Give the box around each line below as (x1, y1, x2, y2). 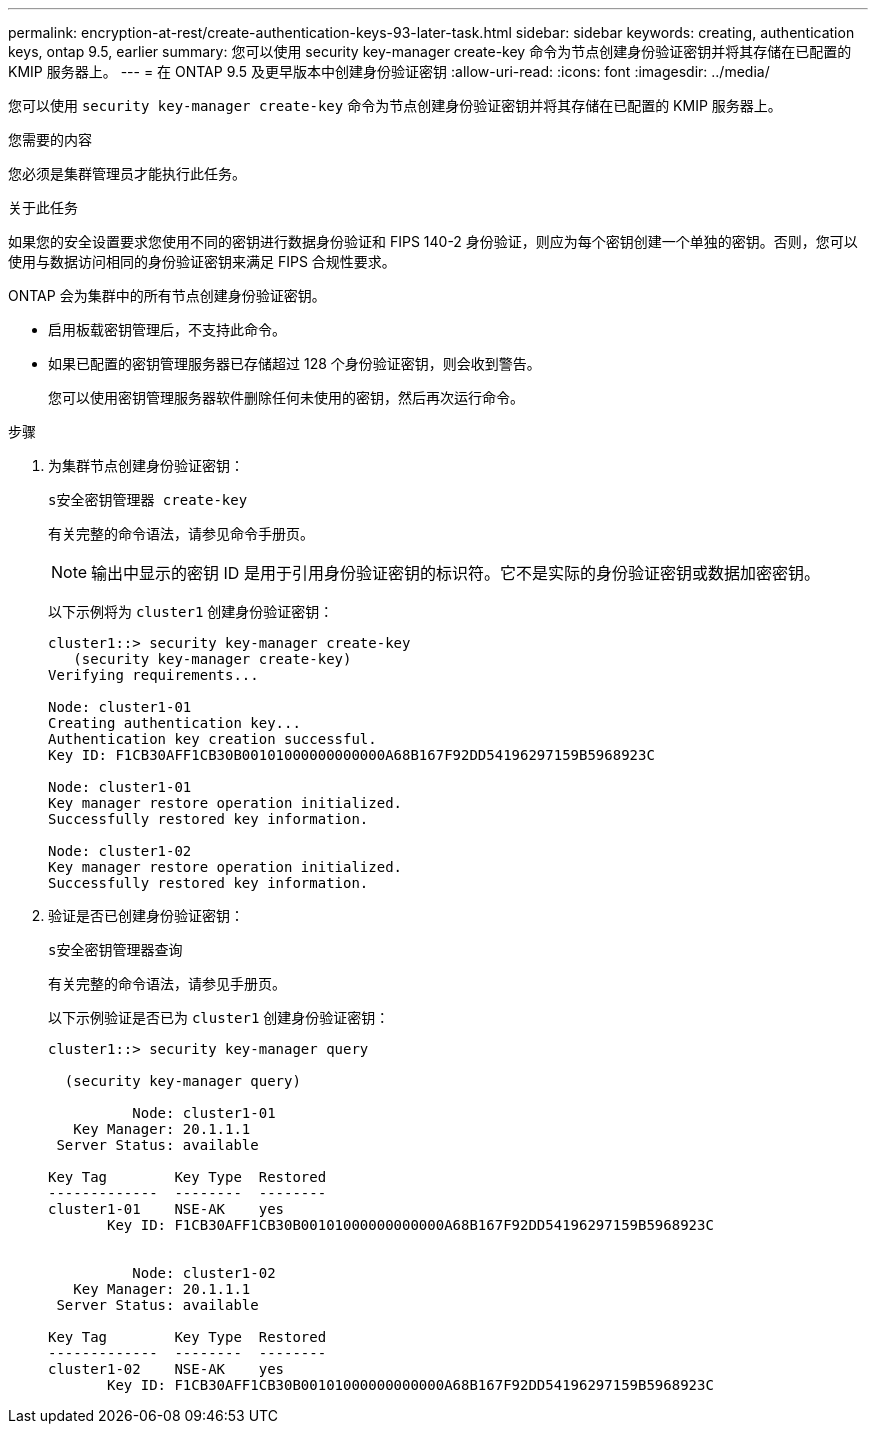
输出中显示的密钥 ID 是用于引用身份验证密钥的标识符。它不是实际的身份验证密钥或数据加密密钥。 (91, 563, 820, 583)
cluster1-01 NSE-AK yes (48, 1201, 285, 1217)
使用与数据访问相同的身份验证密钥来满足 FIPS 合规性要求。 (8, 253, 396, 270)
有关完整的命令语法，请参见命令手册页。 (48, 525, 314, 542)
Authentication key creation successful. (48, 731, 377, 747)
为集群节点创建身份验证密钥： (48, 457, 244, 474)
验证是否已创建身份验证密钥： (48, 907, 244, 924)
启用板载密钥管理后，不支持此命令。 (48, 321, 286, 338)
